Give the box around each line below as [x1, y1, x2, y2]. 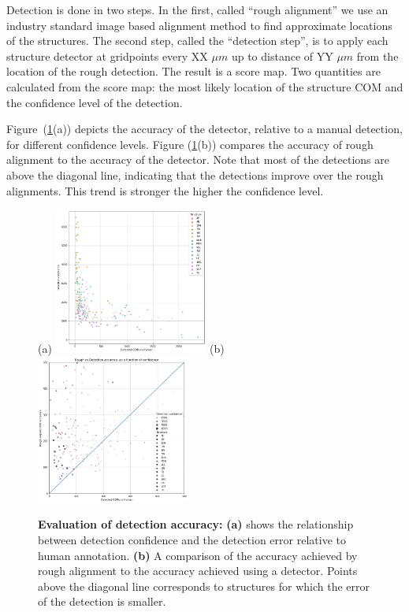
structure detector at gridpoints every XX [6, 47, 208, 64]
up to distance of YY [231, 47, 333, 64]
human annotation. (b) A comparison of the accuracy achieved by [38, 547, 358, 563]
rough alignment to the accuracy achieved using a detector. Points [38, 562, 358, 579]
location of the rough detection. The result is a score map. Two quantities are [6, 63, 381, 80]
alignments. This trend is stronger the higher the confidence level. [6, 182, 324, 198]
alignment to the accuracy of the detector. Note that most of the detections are [6, 151, 389, 168]
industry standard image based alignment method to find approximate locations [6, 17, 392, 33]
